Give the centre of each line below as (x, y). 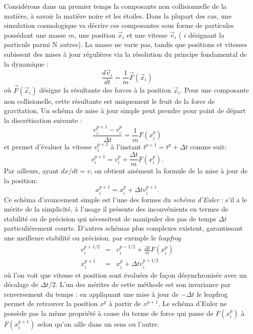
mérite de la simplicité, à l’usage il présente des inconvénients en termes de (116, 209)
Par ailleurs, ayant (31, 171)
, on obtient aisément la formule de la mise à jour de (169, 171)
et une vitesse (147, 35)
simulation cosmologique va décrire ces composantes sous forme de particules (119, 25)
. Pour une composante (215, 90)
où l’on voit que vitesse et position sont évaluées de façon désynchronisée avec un (126, 274)
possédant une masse (35, 35)
